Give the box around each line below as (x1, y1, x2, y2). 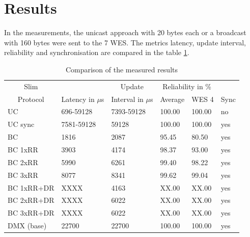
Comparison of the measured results (65, 64, 178, 74)
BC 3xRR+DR (8, 207, 54, 218)
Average (160, 93, 185, 104)
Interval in (111, 93, 144, 104)
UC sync (8, 119, 35, 129)
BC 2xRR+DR (8, 195, 54, 205)
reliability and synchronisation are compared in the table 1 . (4, 47, 189, 58)
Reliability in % (162, 81, 212, 91)
